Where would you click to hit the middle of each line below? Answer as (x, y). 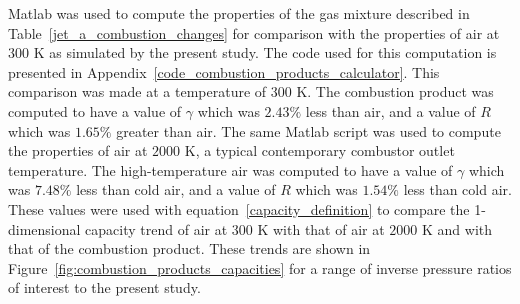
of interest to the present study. (104, 287)
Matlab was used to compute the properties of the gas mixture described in (239, 13)
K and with (457, 228)
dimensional (44, 228)
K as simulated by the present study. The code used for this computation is (265, 52)
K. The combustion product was (395, 91)
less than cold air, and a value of (176, 189)
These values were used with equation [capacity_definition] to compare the (239, 208)
